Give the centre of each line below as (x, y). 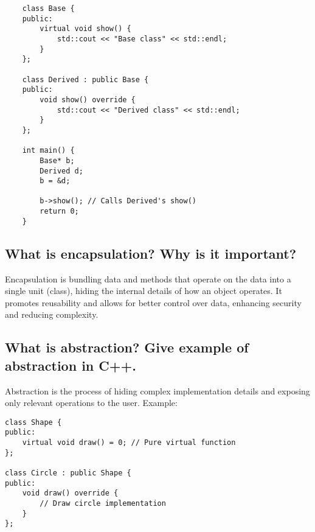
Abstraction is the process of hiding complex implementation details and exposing (157, 390)
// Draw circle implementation (103, 504)
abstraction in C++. (71, 365)
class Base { (48, 9)
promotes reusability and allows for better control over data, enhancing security (153, 302)
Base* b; (57, 160)
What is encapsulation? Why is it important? (151, 253)
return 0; (59, 212)
